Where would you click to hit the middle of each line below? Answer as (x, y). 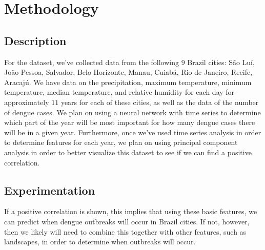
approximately (27, 102)
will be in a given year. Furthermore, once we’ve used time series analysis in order (133, 132)
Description (35, 40)
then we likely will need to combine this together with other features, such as (125, 231)
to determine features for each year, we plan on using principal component (121, 142)
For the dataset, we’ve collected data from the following (91, 62)
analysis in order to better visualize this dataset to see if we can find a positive (128, 152)
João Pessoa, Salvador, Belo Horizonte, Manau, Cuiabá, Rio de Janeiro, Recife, (128, 72)
